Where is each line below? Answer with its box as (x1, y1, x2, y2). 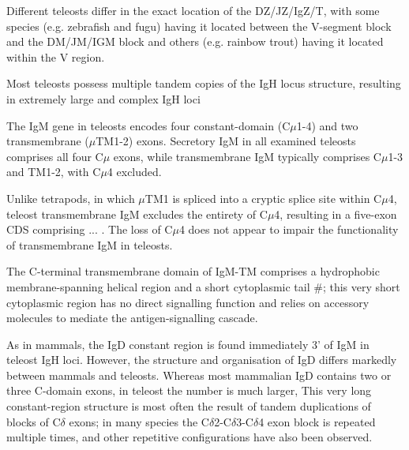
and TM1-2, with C (6, 163, 101, 180)
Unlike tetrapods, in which (6, 189, 135, 206)
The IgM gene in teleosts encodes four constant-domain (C (6, 117, 291, 133)
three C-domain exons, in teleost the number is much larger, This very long (6, 382, 372, 399)
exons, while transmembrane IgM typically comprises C (113, 148, 381, 164)
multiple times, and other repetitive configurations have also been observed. (6, 429, 373, 445)
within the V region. (6, 48, 105, 65)
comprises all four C (6, 148, 103, 164)
